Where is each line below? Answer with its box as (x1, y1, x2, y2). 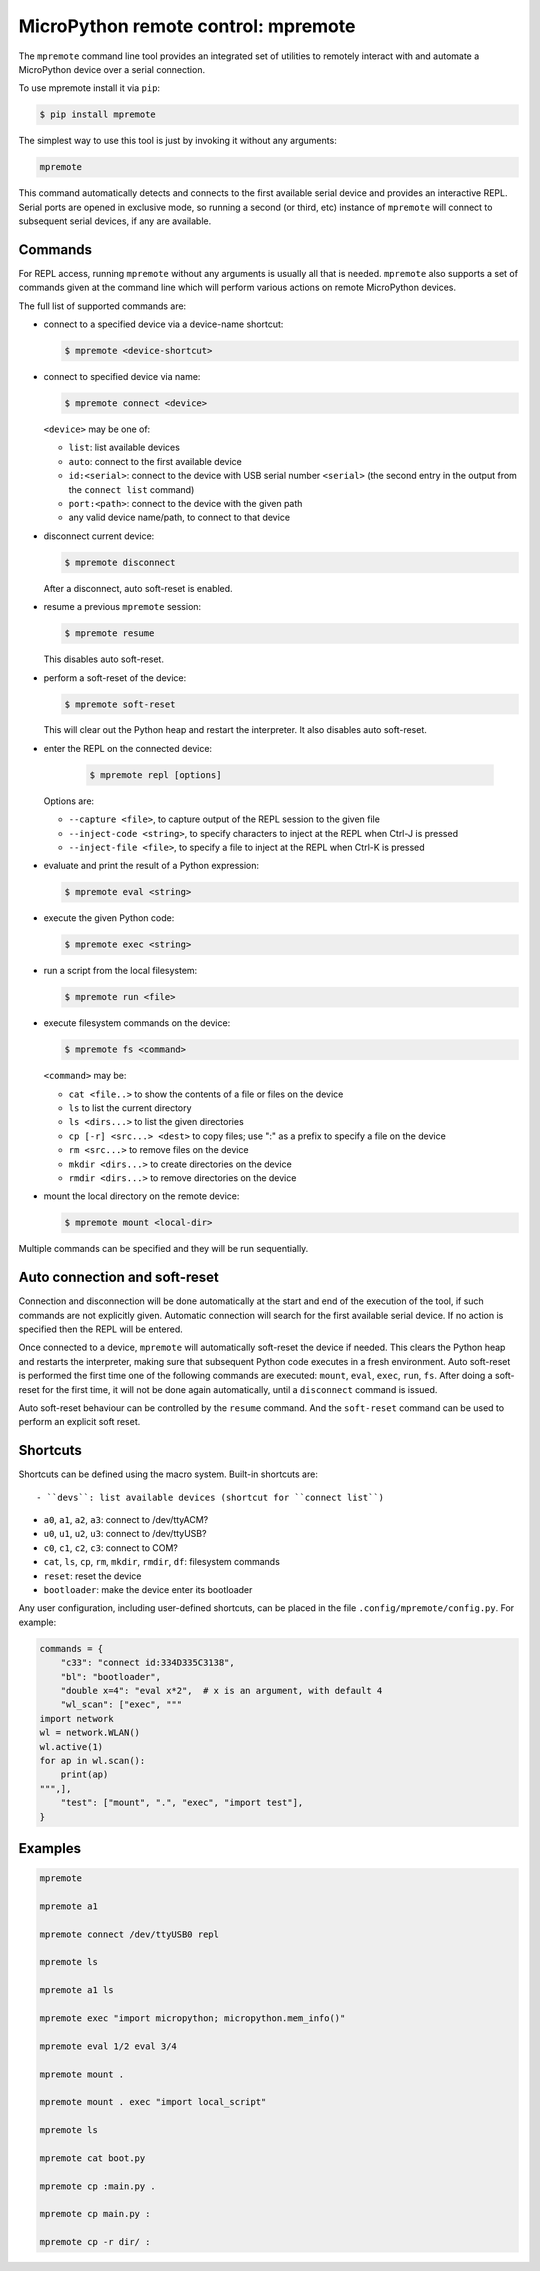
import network (39, 1713, 114, 1724)
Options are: (43, 795, 95, 807)
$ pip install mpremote (39, 109, 157, 120)
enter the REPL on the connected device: (43, 742, 213, 754)
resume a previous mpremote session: (43, 601, 202, 613)
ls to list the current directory (68, 1102, 192, 1114)
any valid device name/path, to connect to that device (68, 511, 290, 524)
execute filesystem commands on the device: (43, 1017, 231, 1029)
